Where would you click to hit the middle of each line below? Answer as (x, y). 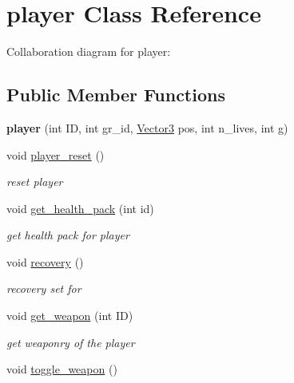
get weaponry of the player (71, 342)
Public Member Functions (116, 95)
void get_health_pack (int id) (80, 208)
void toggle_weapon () (62, 369)
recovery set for (44, 288)
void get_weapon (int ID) (70, 316)
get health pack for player (68, 235)
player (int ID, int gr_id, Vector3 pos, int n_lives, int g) (147, 127)
